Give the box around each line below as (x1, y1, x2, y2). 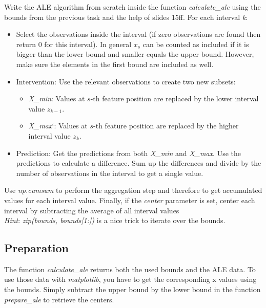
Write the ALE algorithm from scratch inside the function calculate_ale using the (4, 2, 261, 12)
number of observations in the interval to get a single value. (16, 167, 203, 178)
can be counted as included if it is (142, 38, 249, 49)
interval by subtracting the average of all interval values (4, 205, 179, 215)
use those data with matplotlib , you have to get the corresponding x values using (4, 274, 257, 284)
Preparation (4, 240, 69, 256)
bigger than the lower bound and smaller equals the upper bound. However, (16, 49, 254, 59)
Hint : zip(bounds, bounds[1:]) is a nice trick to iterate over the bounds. (4, 215, 226, 226)
